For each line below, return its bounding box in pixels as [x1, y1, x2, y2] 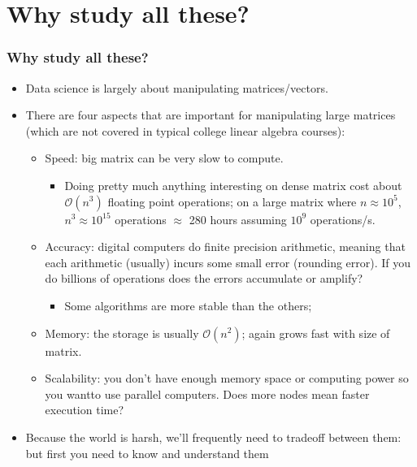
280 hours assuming [189, 210, 287, 227]
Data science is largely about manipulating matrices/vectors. [25, 79, 328, 96]
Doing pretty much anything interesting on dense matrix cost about [64, 176, 402, 193]
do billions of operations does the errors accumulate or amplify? [45, 270, 363, 287]
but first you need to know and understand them [25, 444, 269, 461]
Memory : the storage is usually [45, 324, 199, 341]
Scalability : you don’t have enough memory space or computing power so [45, 370, 409, 387]
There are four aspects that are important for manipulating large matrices [25, 106, 396, 123]
